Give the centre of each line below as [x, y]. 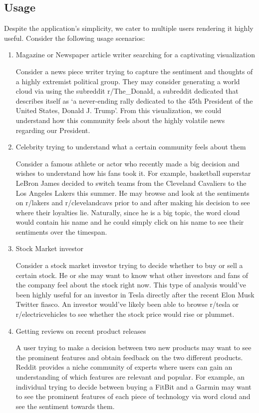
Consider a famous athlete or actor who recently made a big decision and [128, 163]
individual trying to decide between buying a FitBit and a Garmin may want [133, 386]
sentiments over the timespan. [61, 231]
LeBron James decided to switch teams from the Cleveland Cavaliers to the [131, 183]
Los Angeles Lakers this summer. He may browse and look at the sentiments [132, 193]
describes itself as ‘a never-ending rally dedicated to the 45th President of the [134, 100]
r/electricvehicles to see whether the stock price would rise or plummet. [125, 314]
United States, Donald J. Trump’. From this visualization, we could [119, 110]
